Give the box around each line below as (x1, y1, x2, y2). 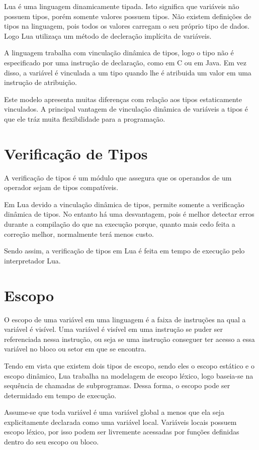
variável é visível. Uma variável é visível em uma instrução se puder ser (4, 324, 223, 334)
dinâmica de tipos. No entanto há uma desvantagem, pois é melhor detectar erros (4, 209, 254, 219)
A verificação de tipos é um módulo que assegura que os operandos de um (4, 172, 232, 183)
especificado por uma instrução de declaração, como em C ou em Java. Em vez (4, 57, 247, 67)
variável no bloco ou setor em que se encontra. (4, 343, 146, 354)
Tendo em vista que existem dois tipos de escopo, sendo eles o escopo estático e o (4, 360, 254, 371)
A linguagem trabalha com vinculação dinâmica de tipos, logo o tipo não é (4, 47, 234, 58)
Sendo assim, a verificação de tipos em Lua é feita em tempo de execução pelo (4, 245, 245, 256)
